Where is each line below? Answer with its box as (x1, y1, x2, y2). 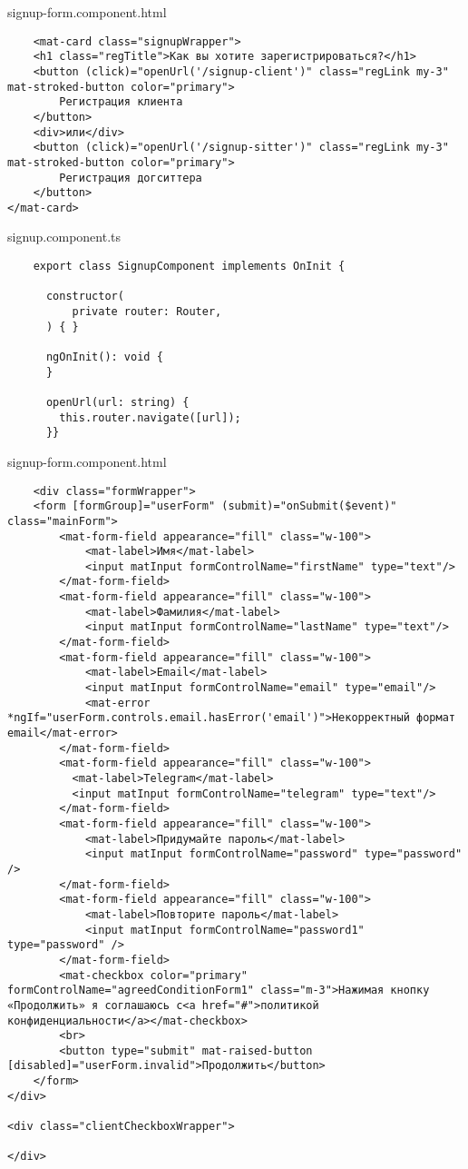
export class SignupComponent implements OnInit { (33, 260, 346, 273)
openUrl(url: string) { (45, 395, 190, 409)
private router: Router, (72, 305, 222, 319)
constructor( (45, 290, 124, 303)
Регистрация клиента (59, 95, 183, 109)
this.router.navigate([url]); (59, 411, 241, 424)
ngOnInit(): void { (45, 351, 163, 363)
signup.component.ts (7, 227, 122, 246)
